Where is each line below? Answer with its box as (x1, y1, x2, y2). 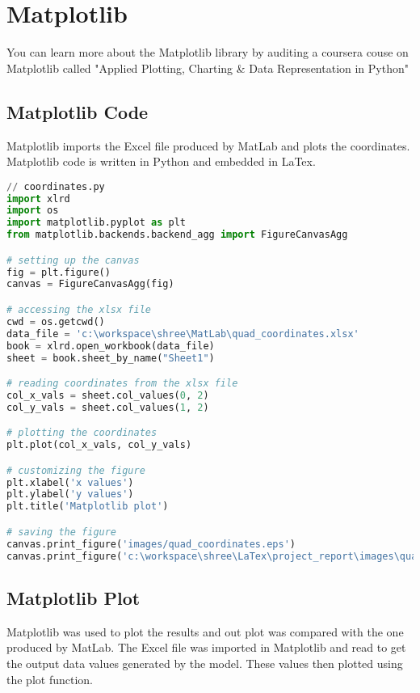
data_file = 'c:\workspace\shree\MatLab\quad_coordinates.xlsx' (6, 327, 359, 340)
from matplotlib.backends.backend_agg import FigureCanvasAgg (6, 229, 348, 241)
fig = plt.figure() (6, 266, 111, 278)
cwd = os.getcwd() (6, 315, 105, 327)
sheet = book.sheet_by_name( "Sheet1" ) (6, 352, 215, 364)
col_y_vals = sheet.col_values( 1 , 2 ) (6, 401, 209, 413)
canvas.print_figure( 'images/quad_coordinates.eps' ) (6, 538, 296, 550)
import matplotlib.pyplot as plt (6, 217, 186, 229)
